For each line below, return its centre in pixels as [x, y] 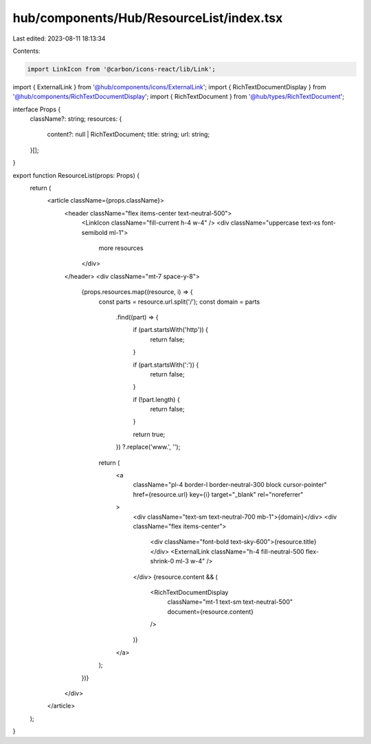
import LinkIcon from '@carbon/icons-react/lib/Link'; [121, 69]
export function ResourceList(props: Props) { [76, 175]
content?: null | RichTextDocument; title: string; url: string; [128, 135]
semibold [94, 232]
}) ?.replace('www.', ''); [148, 447]
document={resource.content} [211, 611]
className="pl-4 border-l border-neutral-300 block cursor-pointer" [230, 485]
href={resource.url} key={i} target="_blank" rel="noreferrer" [218, 494]
